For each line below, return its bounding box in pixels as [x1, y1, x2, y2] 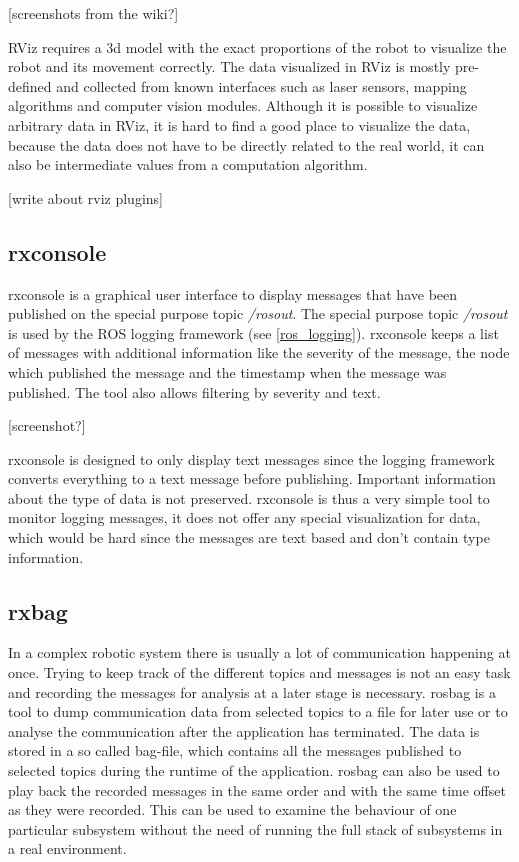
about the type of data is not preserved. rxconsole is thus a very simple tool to [8, 487, 490, 508]
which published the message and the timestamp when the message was [8, 361, 447, 382]
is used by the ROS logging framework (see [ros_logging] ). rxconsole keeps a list [8, 322, 499, 343]
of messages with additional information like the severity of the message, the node [8, 342, 510, 363]
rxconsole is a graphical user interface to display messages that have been [8, 283, 458, 304]
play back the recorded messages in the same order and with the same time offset [8, 779, 506, 800]
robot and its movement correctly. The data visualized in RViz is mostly [8, 56, 451, 77]
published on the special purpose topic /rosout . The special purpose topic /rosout [8, 303, 508, 324]
